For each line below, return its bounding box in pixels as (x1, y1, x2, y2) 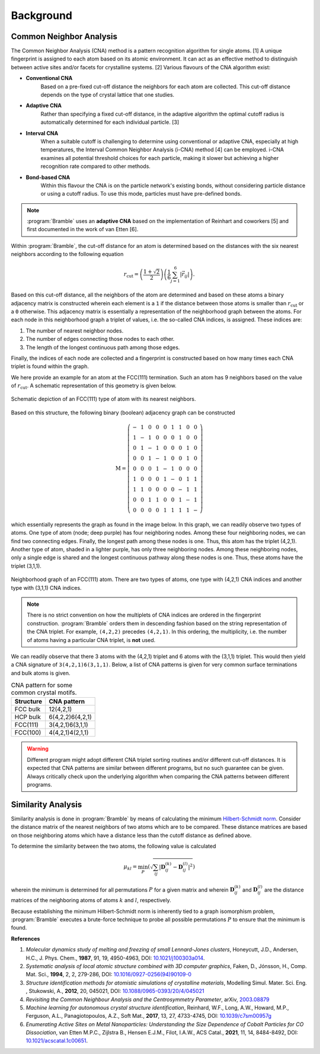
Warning (27, 745, 49, 752)
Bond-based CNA (25, 174, 71, 181)
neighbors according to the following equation (11, 251, 124, 258)
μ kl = (123, 863, 137, 871)
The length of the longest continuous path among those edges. (25, 344, 180, 351)
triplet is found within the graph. (11, 363, 89, 370)
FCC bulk (14, 705, 41, 714)
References (11, 935, 40, 942)
